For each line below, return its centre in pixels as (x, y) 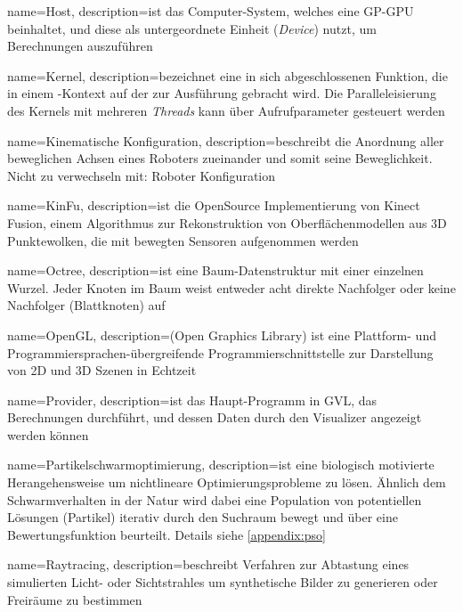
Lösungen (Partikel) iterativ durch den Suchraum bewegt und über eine (203, 517)
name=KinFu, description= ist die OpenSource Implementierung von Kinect (214, 205)
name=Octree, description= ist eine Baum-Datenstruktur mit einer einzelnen (215, 270)
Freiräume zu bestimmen (75, 599)
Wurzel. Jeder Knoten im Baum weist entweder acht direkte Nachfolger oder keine (231, 287)
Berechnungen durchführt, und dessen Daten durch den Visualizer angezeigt (215, 417)
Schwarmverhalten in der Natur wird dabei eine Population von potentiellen (215, 499)
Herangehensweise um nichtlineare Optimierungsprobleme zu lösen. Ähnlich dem (227, 482)
